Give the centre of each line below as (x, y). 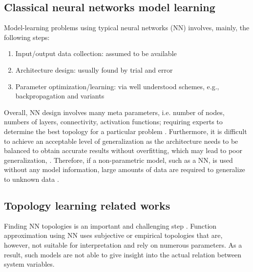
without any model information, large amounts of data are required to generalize (125, 169)
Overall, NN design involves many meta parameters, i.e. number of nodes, (114, 112)
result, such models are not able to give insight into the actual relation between (123, 254)
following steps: (27, 37)
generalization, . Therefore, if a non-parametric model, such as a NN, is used (118, 160)
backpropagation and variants (60, 96)
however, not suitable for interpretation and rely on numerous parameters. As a (123, 244)
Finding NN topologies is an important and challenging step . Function (110, 225)
